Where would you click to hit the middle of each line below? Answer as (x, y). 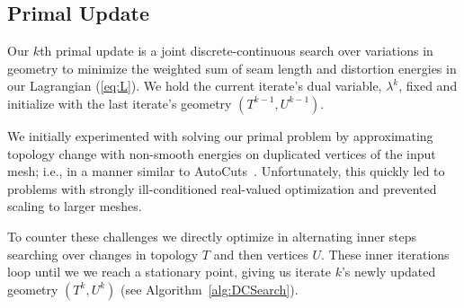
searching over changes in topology (103, 254)
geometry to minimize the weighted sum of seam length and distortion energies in (232, 68)
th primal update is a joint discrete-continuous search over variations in (236, 51)
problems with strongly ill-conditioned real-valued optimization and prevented (222, 188)
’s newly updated (388, 272)
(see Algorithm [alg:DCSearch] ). (209, 289)
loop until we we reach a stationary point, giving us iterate (169, 272)
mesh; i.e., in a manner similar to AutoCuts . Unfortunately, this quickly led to (226, 171)
